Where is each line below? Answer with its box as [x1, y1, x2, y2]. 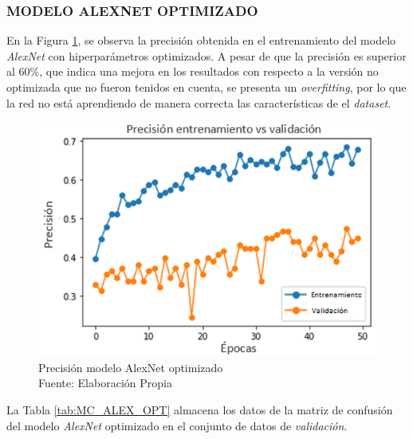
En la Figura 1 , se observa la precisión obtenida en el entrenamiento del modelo [6, 32, 396, 49]
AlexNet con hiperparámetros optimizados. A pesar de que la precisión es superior [6, 47, 407, 64]
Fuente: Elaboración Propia [38, 374, 172, 391]
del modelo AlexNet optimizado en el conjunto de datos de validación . [6, 417, 348, 433]
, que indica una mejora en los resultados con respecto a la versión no [39, 63, 379, 80]
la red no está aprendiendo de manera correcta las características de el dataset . [6, 94, 391, 111]
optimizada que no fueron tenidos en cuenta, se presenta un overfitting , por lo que [6, 79, 407, 95]
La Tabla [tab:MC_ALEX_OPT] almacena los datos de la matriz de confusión [6, 401, 393, 417]
